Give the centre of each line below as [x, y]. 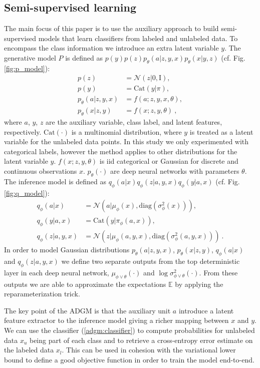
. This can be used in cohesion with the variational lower [149, 350]
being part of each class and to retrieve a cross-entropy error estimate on [141, 340]
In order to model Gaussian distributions [67, 250]
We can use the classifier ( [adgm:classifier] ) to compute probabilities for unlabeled [129, 330]
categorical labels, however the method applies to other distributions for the [121, 151]
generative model [30, 57]
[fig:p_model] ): [27, 68]
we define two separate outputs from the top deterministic [151, 261]
